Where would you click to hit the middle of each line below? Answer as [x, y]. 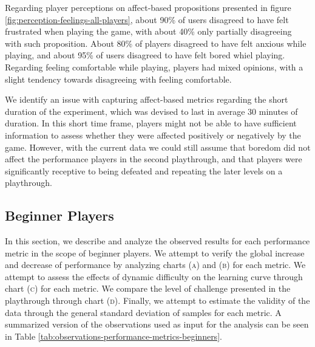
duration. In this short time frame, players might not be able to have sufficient [151, 123]
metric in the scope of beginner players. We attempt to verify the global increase [155, 253]
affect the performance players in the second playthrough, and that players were [154, 159]
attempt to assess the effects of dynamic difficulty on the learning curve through [154, 276]
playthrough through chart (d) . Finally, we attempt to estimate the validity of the [157, 301]
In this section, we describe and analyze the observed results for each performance [157, 241]
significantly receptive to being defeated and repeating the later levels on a [144, 170]
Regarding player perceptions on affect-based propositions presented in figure [148, 7]
